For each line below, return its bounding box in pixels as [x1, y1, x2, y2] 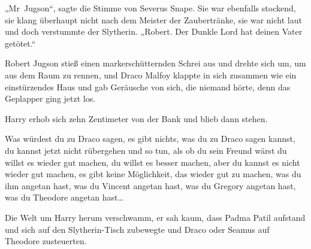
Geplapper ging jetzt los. [5, 92, 96, 105]
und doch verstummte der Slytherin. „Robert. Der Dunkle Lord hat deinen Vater [5, 25, 303, 38]
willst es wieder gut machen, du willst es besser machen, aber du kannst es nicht [5, 156, 300, 168]
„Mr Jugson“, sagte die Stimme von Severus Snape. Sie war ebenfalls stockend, [5, 2, 296, 14]
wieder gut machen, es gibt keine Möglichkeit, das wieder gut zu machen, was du [5, 168, 301, 180]
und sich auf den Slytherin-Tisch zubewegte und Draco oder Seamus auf [5, 223, 270, 235]
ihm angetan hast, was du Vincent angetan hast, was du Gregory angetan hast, [5, 179, 296, 192]
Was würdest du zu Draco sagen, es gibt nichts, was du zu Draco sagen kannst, [5, 132, 295, 145]
